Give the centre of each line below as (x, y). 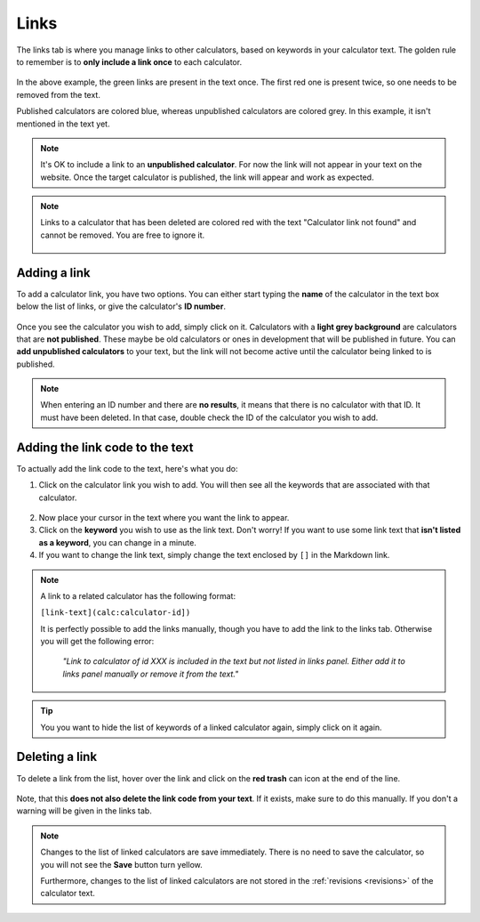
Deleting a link (57, 757)
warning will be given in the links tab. (84, 811)
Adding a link (53, 273)
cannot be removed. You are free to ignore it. (123, 235)
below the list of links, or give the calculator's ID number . (121, 306)
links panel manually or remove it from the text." (151, 674)
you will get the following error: (97, 642)
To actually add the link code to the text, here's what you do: (127, 468)
